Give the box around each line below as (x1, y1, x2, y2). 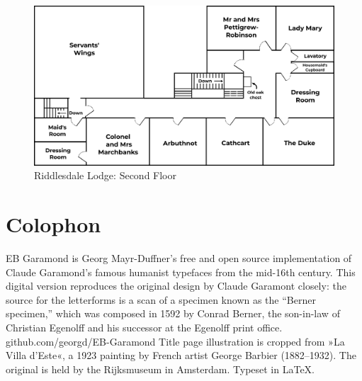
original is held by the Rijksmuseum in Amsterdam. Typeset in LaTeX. (6, 361, 315, 376)
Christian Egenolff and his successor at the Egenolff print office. (6, 319, 283, 334)
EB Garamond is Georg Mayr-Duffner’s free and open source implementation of (6, 250, 352, 265)
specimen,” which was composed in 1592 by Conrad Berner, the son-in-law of (6, 306, 340, 321)
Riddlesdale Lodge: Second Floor (34, 168, 176, 183)
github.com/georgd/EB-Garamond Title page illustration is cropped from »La (6, 334, 345, 348)
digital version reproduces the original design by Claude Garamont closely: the (6, 278, 346, 293)
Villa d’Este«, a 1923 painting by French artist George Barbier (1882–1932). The (6, 348, 356, 363)
